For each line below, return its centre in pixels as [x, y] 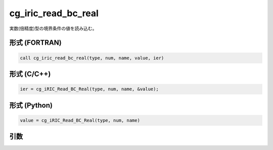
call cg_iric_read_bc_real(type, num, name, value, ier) [92, 58]
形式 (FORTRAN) [35, 43]
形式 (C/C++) [30, 74]
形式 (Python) [31, 105]
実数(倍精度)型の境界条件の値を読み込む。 [53, 28]
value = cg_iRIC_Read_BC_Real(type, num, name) [80, 120]
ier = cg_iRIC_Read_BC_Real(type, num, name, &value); [89, 89]
